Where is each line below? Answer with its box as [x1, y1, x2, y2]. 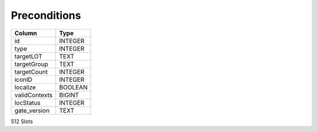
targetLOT [14, 52, 42, 60]
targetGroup [14, 60, 48, 68]
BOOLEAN [59, 83, 88, 91]
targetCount [14, 68, 48, 76]
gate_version [14, 106, 50, 114]
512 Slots [11, 118, 34, 125]
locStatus [14, 98, 41, 107]
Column [14, 29, 38, 37]
